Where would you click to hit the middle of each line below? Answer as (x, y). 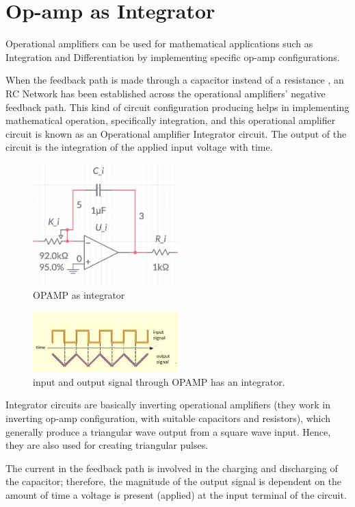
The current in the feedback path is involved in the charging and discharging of (172, 468)
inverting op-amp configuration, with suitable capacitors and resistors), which (168, 418)
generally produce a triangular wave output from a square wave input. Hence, (168, 431)
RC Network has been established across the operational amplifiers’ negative (166, 93)
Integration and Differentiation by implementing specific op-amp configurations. (173, 57)
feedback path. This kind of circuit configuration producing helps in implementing (177, 107)
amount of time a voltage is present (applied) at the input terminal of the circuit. (176, 495)
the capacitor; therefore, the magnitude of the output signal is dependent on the (174, 481)
